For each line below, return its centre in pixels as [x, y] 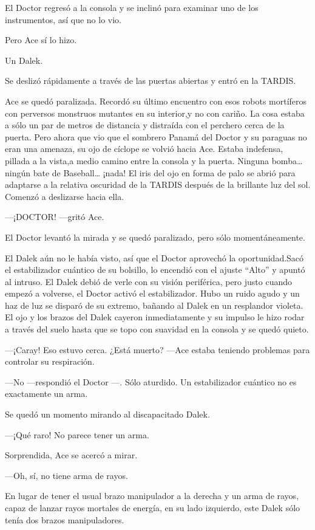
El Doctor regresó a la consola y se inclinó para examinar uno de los [132, 7]
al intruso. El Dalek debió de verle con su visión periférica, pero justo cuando [149, 281]
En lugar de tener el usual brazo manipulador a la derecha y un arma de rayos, [152, 496]
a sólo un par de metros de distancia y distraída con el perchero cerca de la [145, 125]
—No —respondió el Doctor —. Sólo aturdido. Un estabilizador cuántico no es [151, 381]
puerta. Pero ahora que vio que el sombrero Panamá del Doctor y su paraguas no [156, 136]
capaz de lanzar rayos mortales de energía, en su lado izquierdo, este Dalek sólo [153, 508]
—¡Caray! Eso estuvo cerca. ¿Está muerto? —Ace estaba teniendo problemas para [157, 349]
